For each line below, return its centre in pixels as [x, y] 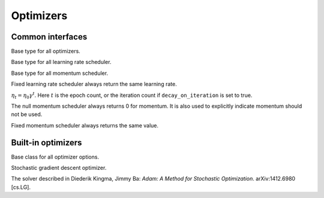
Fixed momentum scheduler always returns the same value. [85, 125]
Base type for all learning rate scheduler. [61, 62]
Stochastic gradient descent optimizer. [59, 168]
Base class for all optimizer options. [55, 157]
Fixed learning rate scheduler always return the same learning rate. [94, 84]
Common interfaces [49, 37]
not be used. [27, 114]
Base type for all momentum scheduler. [59, 73]
